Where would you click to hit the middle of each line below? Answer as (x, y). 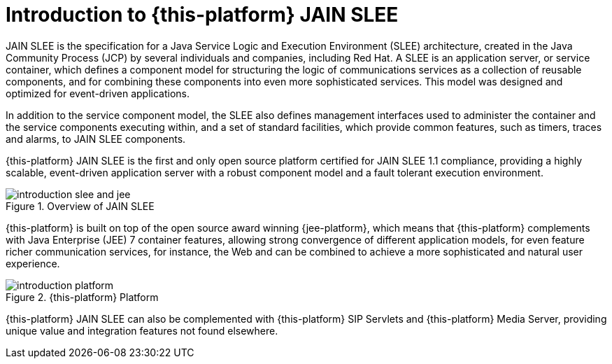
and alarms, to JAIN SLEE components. (96, 139)
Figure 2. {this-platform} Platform (82, 297)
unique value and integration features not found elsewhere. (142, 330)
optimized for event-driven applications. (98, 93)
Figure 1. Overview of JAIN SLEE (80, 206)
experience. (33, 263)
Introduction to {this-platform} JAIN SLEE (202, 15)
